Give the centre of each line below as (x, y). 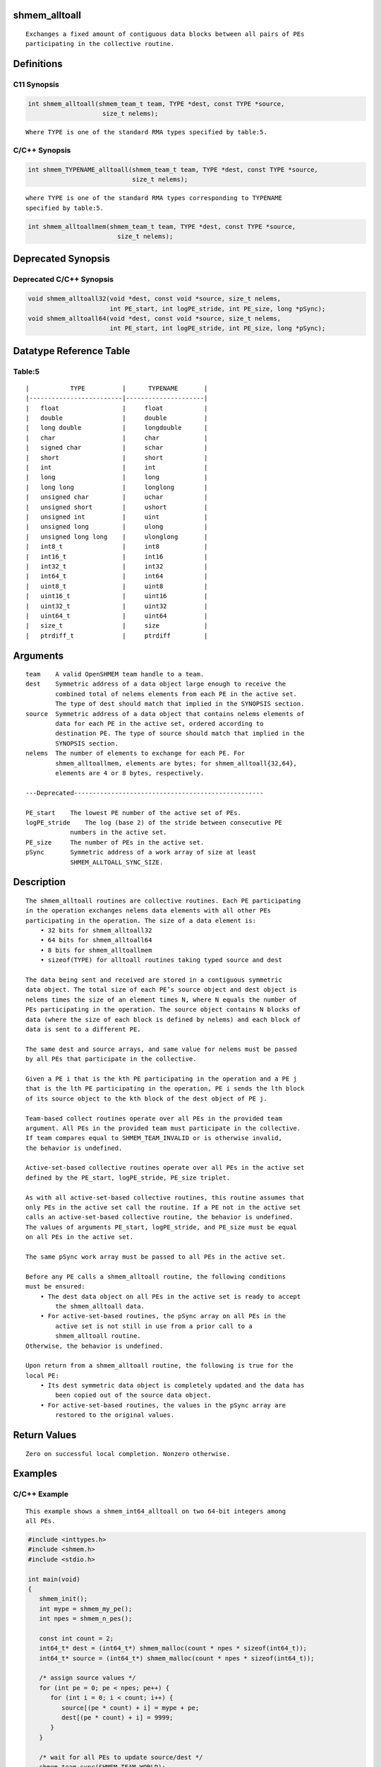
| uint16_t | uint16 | (117, 596)
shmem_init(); (64, 1599)
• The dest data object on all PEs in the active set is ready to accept (170, 1296)
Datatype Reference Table (72, 351)
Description (40, 882)
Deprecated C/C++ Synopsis (64, 279)
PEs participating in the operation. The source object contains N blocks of (163, 1010)
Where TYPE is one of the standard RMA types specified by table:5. (146, 132)
